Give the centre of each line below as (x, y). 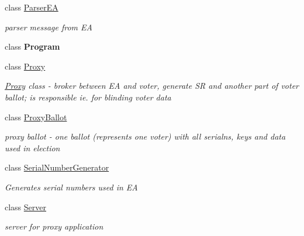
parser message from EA (49, 27)
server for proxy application (54, 226)
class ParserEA (32, 7)
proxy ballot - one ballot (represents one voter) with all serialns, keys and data (145, 136)
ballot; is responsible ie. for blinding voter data (88, 97)
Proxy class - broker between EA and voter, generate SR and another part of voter (152, 86)
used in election (32, 147)
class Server (26, 206)
